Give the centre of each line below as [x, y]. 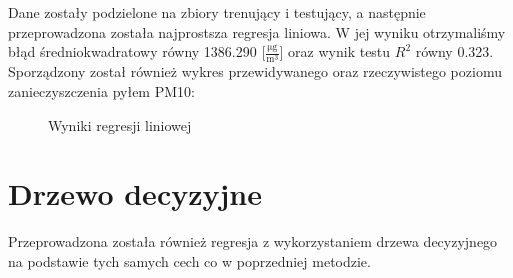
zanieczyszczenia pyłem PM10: [101, 90]
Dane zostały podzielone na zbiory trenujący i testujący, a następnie [217, 12]
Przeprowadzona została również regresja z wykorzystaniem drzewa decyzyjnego [253, 241]
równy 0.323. [454, 51]
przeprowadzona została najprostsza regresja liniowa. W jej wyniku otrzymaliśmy [257, 31]
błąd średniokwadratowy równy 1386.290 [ [137, 51]
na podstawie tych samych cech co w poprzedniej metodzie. [189, 260]
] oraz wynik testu [335, 51]
